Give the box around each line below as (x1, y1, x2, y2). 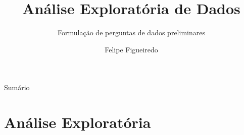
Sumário (4, 82, 30, 93)
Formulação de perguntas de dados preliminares (58, 27, 205, 38)
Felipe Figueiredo (105, 44, 158, 54)
